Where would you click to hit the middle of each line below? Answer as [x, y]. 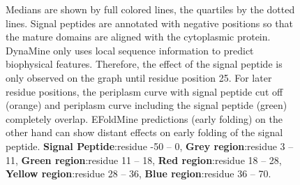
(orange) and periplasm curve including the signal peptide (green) [147, 105]
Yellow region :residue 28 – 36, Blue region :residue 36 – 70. [138, 173]
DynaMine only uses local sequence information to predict [130, 50]
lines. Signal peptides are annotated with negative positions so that [149, 23]
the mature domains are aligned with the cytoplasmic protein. [138, 37]
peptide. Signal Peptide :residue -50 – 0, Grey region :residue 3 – [150, 146]
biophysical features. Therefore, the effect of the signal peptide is [144, 64]
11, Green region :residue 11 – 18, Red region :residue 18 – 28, [144, 160]
